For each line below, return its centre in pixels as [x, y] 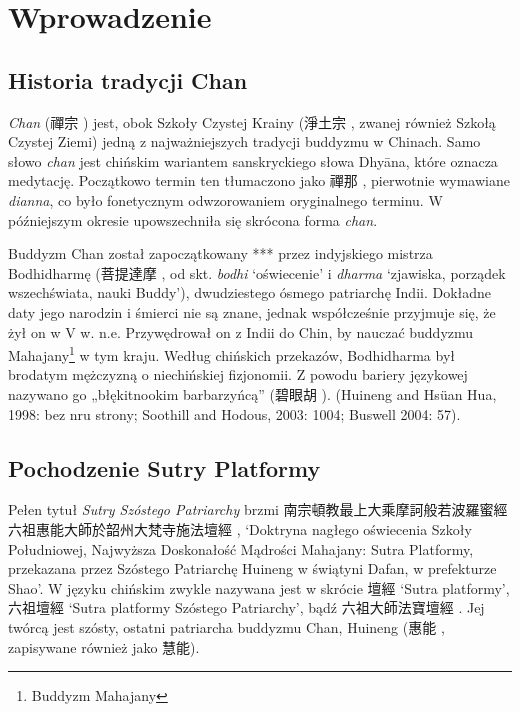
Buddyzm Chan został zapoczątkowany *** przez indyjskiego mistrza [220, 253]
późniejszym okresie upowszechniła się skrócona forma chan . [193, 219]
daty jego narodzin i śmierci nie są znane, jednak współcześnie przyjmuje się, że [252, 311]
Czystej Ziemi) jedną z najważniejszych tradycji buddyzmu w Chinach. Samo [244, 141]
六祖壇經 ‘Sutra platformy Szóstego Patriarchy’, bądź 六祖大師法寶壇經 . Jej [246, 607]
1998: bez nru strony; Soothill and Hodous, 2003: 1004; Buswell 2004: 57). [234, 413]
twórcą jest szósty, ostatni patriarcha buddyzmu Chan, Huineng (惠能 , [226, 626]
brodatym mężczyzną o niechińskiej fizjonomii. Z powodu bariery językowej [238, 374]
